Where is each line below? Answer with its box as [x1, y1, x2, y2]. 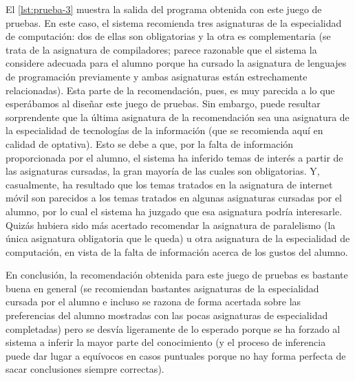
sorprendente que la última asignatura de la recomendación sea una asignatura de [6, 109, 349, 124]
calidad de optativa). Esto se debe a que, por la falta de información [6, 136, 294, 151]
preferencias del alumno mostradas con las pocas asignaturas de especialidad [6, 308, 328, 323]
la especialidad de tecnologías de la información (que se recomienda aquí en [6, 123, 323, 138]
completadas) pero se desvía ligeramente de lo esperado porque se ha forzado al [6, 321, 341, 336]
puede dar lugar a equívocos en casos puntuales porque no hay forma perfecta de [6, 348, 346, 362]
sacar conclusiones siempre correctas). [6, 362, 164, 376]
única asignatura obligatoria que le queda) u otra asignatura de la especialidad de [6, 231, 350, 246]
